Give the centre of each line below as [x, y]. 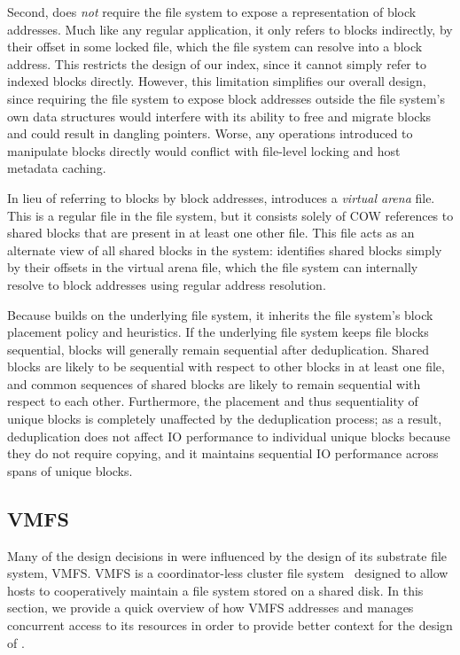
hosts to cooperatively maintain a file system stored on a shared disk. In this [215, 590]
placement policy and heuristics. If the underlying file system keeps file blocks [218, 332]
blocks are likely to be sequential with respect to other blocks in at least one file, [226, 366]
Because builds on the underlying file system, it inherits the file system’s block [220, 314]
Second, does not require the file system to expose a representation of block [212, 12]
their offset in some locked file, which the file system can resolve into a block [215, 47]
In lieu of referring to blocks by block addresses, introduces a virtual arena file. [221, 197]
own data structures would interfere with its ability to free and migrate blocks [219, 116]
